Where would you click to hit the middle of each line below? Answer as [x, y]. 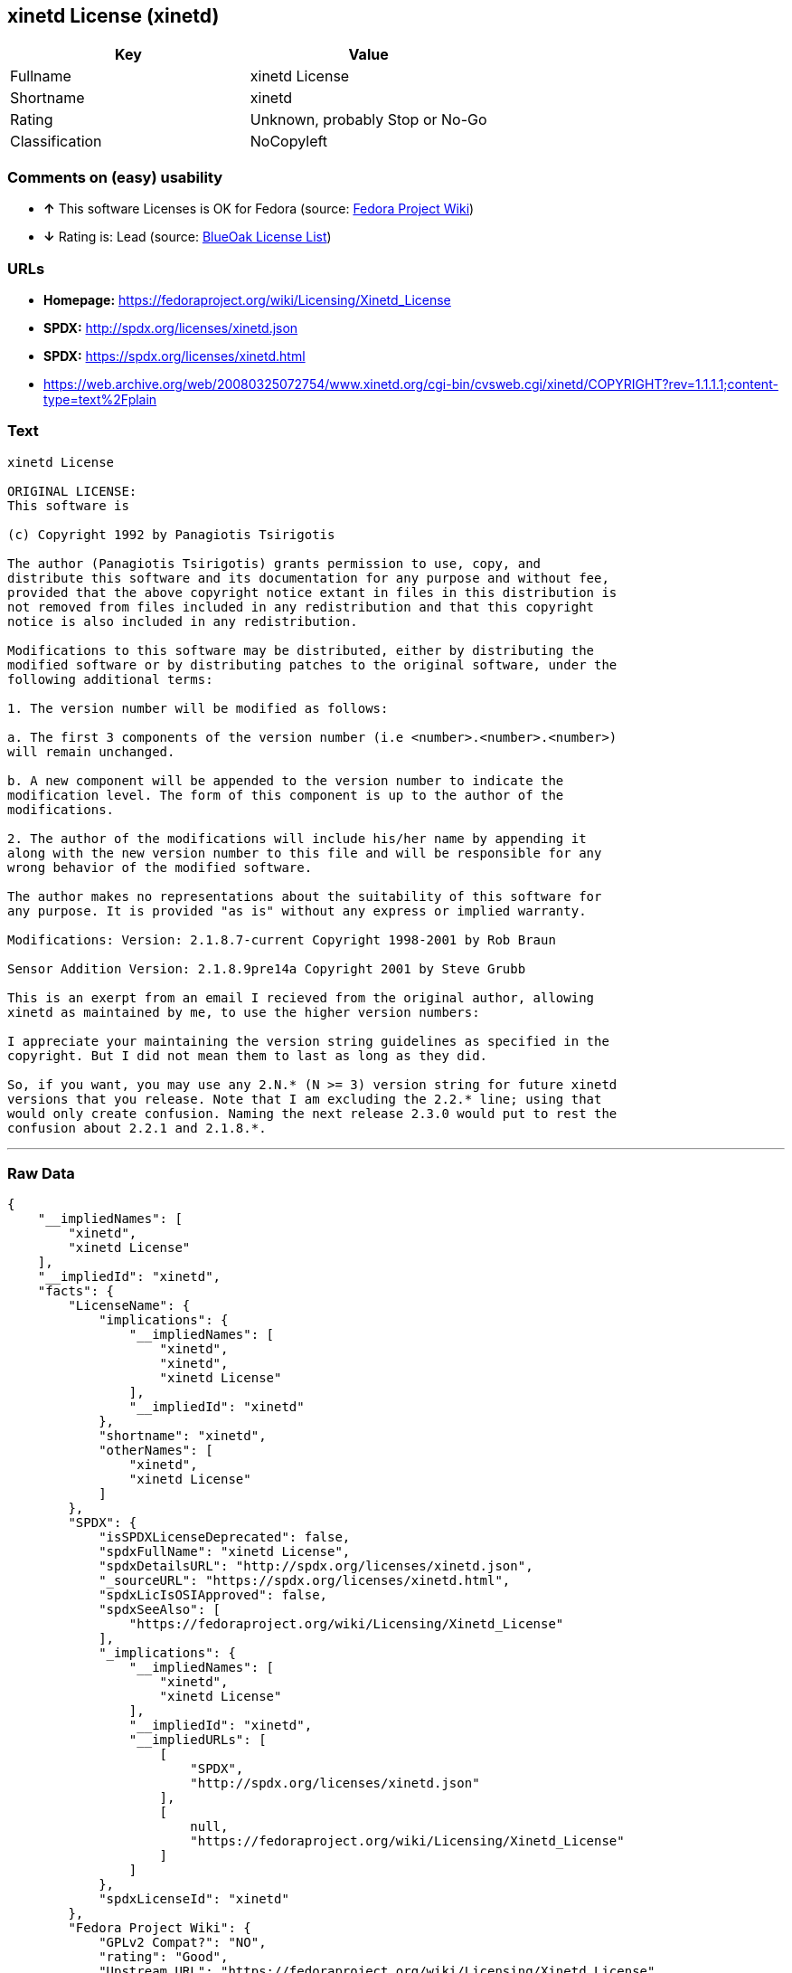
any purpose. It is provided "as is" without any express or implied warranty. [297, 911]
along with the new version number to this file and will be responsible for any [305, 853]
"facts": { [76, 1291]
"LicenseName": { [129, 1306]
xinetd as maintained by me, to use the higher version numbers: [244, 1012]
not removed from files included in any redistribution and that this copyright [301, 607]
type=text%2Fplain [100, 399]
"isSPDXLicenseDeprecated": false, [225, 1537]
